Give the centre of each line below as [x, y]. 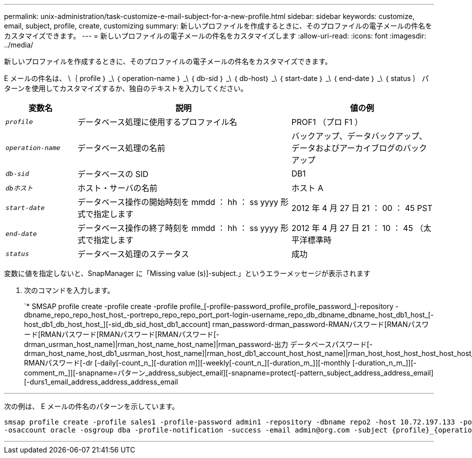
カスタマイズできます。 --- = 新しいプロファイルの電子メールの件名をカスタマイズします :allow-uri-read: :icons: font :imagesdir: [215, 36]
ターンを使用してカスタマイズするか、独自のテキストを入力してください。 [126, 88]
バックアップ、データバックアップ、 [359, 136]
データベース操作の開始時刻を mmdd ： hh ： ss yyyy [178, 202]
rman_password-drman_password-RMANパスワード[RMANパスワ [320, 324]
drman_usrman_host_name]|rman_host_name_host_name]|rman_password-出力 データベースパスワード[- [198, 344]
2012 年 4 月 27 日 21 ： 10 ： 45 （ [357, 228]
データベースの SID [113, 174]
